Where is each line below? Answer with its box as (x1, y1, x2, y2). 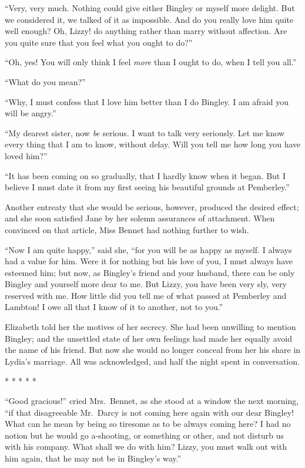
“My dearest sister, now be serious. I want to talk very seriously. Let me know (5, 126, 285, 139)
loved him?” (5, 149, 48, 161)
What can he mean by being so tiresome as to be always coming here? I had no (5, 418, 291, 430)
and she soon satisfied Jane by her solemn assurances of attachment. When (5, 212, 275, 224)
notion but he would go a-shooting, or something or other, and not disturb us (5, 429, 284, 441)
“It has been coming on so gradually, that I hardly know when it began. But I (5, 169, 286, 181)
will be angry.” (5, 107, 56, 119)
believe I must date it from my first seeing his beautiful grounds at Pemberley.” (5, 181, 290, 193)
